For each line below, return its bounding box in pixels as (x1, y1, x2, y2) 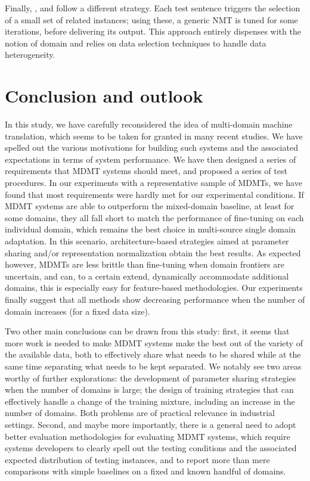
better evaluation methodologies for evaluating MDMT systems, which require (5, 430, 290, 442)
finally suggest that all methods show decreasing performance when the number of (5, 293, 305, 305)
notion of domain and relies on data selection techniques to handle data (5, 36, 266, 49)
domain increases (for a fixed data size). (5, 305, 150, 317)
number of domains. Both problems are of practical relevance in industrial (5, 406, 275, 419)
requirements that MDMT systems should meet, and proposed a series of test (5, 165, 287, 177)
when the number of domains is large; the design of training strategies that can (5, 383, 294, 396)
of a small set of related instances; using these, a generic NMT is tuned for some (5, 13, 298, 26)
